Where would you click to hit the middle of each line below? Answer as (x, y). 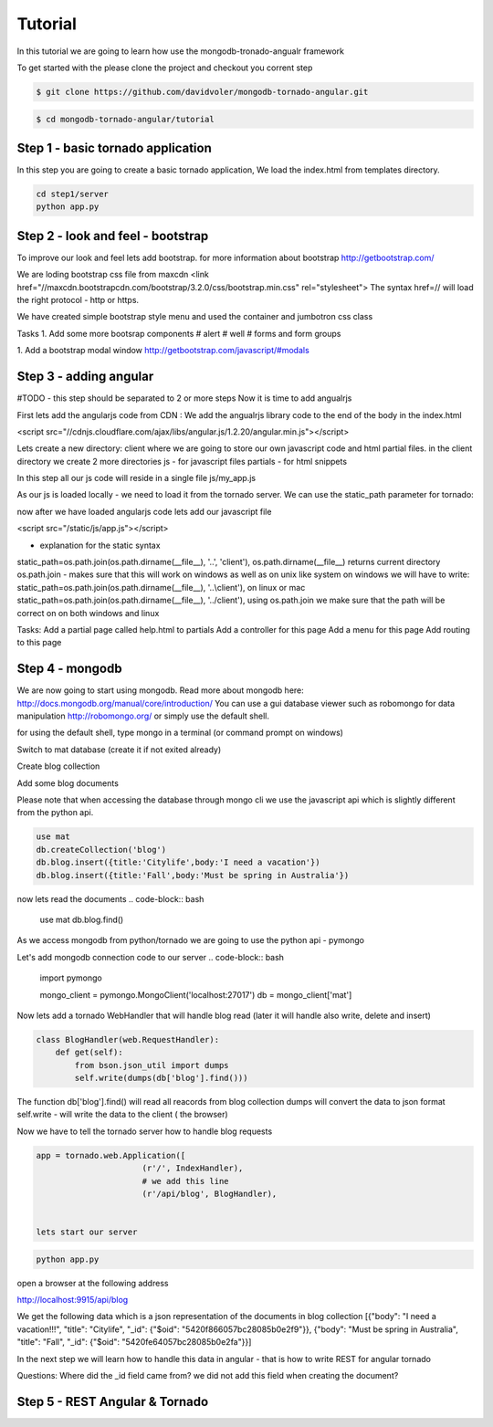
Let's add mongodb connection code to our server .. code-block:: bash (151, 957)
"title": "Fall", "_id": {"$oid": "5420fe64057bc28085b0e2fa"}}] (134, 1342)
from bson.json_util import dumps (152, 1065)
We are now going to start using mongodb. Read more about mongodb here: (161, 690)
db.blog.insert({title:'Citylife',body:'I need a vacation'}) (178, 862)
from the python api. (55, 813)
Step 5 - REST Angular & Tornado (113, 1401)
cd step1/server (73, 194)
